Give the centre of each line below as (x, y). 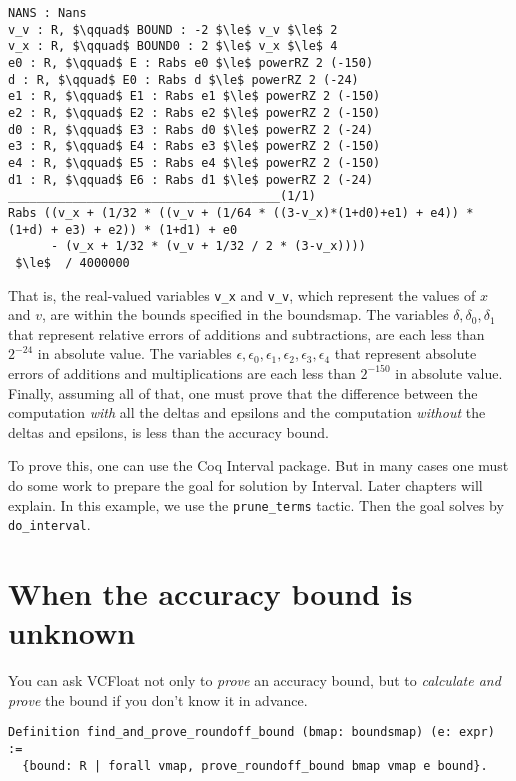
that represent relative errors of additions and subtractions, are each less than (246, 333)
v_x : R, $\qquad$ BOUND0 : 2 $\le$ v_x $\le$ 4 (173, 46)
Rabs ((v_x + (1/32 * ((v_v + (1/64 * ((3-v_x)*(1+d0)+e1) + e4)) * (241, 212)
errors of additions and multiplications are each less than (182, 372)
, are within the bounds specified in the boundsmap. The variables (245, 314)
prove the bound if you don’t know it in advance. (158, 699)
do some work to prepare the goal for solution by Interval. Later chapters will (245, 484)
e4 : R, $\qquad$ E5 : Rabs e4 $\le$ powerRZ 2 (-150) (194, 162)
